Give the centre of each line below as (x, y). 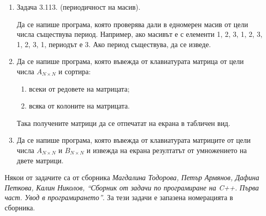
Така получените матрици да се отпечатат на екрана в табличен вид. (124, 123)
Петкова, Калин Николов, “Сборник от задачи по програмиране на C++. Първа (132, 187)
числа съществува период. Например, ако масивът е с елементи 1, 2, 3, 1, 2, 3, (139, 34)
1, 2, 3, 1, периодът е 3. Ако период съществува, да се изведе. (114, 44)
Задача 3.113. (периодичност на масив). (78, 7)
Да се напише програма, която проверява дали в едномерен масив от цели (132, 24)
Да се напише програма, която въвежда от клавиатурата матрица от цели (130, 61)
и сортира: (75, 71)
